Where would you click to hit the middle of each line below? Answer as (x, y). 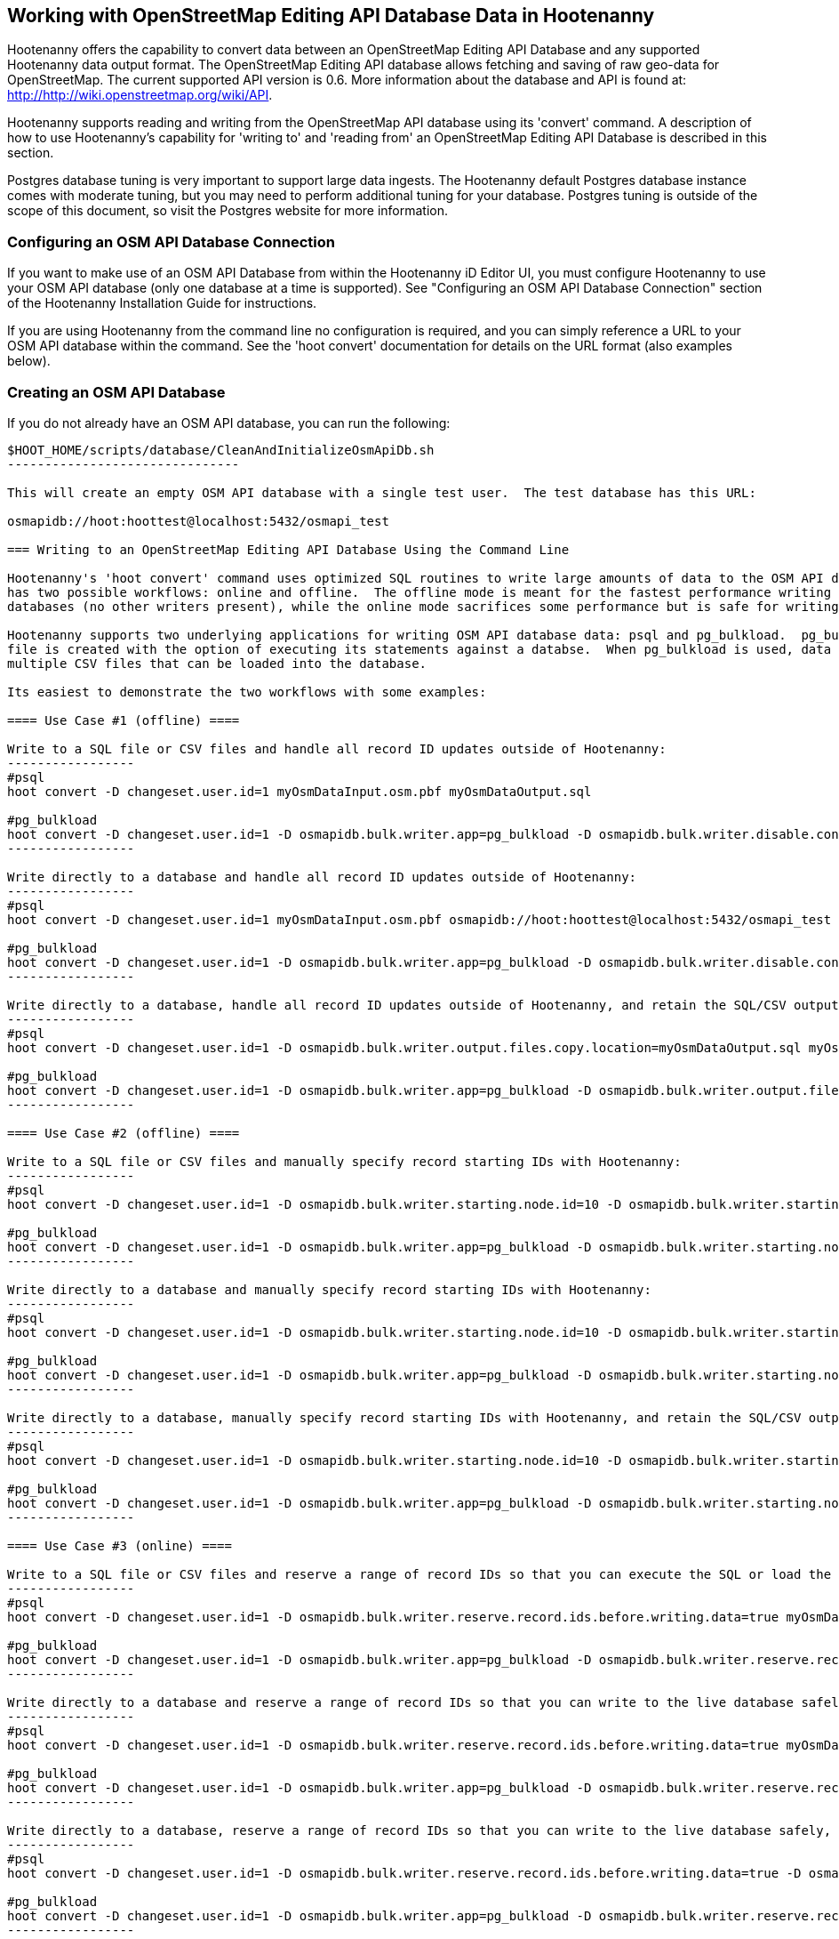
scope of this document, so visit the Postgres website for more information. (228, 211)
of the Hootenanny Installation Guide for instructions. (162, 303)
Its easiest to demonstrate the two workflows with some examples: (247, 692)
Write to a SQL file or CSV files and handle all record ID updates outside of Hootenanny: (337, 748)
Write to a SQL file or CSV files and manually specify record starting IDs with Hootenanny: (344, 1161)
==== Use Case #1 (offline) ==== (124, 720)
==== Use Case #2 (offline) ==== (124, 1133)
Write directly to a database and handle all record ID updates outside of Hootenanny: (322, 877)
